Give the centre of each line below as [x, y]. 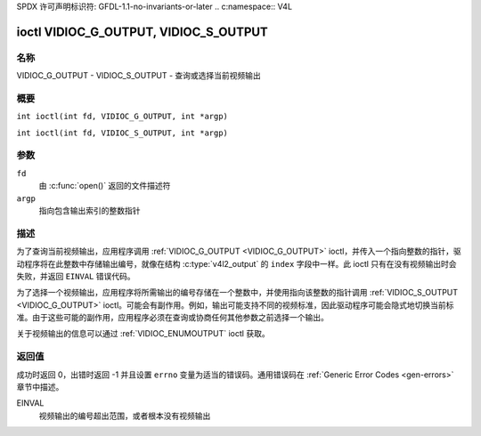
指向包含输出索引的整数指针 [90, 210]
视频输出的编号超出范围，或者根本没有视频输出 [125, 416]
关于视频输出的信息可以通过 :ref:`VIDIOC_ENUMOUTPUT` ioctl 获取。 [143, 334]
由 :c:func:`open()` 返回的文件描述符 [105, 186]
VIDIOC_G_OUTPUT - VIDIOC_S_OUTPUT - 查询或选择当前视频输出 [139, 76]
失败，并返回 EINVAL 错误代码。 [76, 276]
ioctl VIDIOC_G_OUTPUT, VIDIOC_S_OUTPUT [143, 32]
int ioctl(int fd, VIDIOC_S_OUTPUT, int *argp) [122, 133]
